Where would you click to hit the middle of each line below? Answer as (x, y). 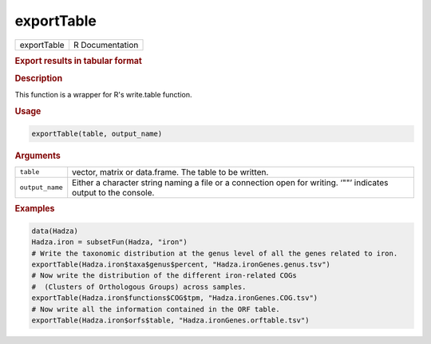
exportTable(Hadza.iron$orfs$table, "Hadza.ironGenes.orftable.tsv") (170, 320)
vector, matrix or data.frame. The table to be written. (170, 172)
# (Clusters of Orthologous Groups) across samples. (139, 287)
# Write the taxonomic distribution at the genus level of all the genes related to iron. (215, 253)
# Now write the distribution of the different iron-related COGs (164, 276)
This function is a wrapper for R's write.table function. (103, 95)
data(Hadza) (55, 231)
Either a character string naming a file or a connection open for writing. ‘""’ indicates (230, 182)
